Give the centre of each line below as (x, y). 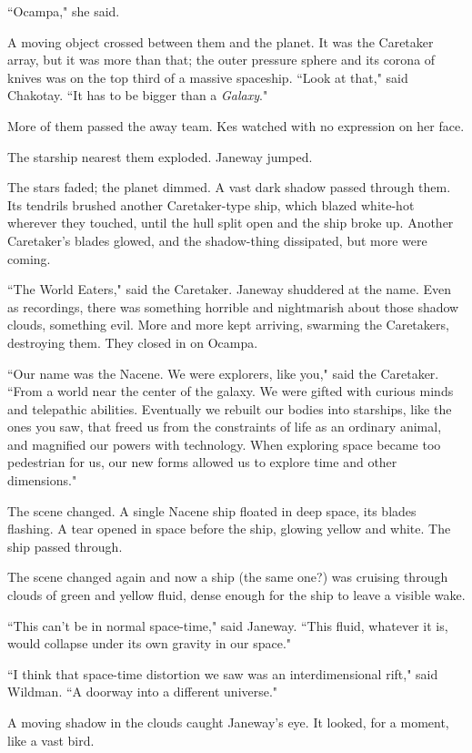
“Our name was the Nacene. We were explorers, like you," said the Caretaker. (223, 373)
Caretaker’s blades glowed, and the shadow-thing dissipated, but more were (217, 240)
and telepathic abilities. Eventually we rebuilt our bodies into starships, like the (230, 408)
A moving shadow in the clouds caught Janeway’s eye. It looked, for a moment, (228, 722)
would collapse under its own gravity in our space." (150, 643)
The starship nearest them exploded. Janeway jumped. (160, 156)
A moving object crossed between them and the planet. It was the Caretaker (221, 41)
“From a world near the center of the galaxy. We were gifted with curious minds (231, 391)
